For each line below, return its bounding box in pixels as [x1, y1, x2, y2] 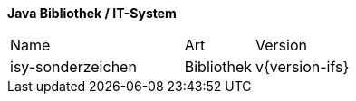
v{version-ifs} [255, 58, 350, 76]
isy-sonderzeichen [10, 58, 137, 76]
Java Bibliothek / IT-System [7, 5, 177, 21]
